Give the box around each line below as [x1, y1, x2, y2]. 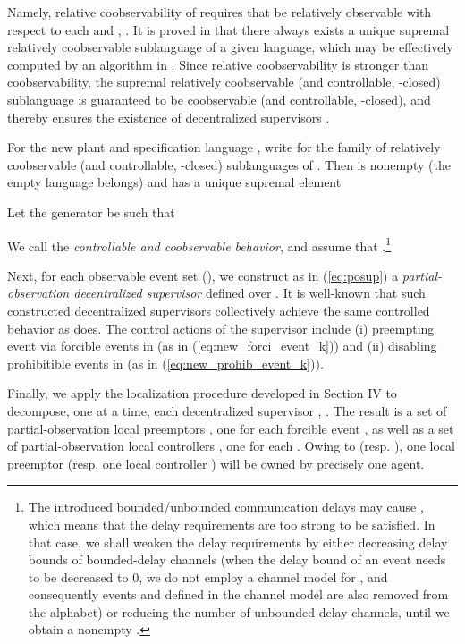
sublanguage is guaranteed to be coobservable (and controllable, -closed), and [7, 89, 431, 108]
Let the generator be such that [7, 202, 175, 221]
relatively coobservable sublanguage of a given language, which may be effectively [7, 38, 453, 56]
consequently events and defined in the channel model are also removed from [28, 585, 449, 604]
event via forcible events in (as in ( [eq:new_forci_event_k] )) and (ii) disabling [7, 336, 437, 355]
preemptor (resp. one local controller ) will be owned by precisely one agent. [7, 453, 425, 472]
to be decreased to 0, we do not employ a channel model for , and [28, 567, 388, 586]
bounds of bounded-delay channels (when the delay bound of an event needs [28, 550, 446, 569]
